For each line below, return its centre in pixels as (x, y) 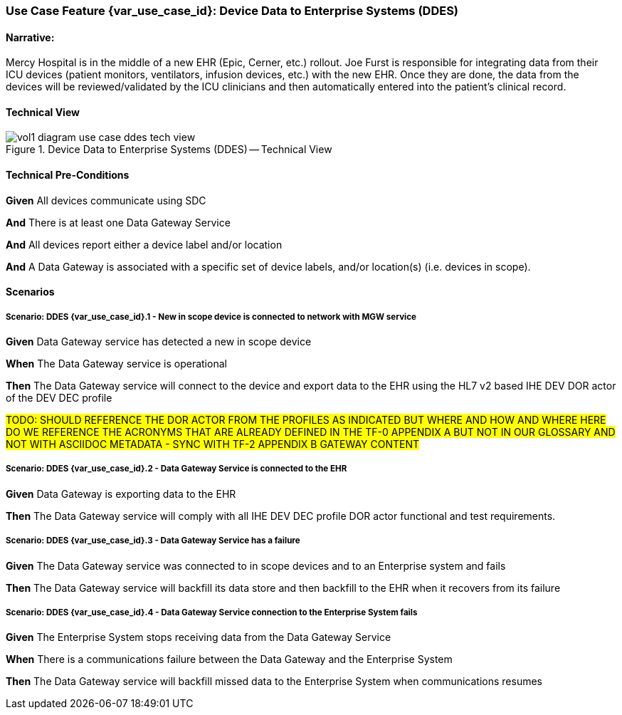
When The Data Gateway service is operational (116, 364)
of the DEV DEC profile (59, 398)
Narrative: (30, 37)
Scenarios (30, 292)
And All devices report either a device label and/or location (144, 244)
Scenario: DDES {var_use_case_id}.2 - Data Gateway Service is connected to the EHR (176, 469)
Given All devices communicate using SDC (106, 200)
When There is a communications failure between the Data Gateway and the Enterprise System (229, 659)
